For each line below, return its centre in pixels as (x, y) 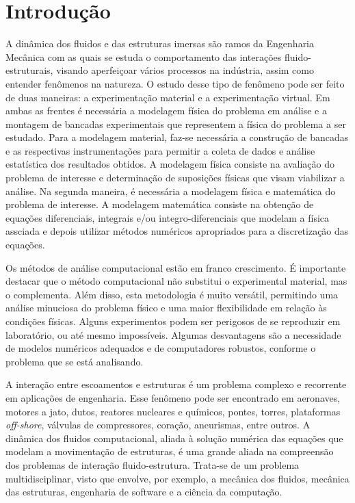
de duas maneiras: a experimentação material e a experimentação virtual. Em (168, 97)
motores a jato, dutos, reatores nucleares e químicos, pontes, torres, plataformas (173, 411)
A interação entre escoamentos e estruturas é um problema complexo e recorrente (176, 384)
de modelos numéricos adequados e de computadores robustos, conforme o (161, 348)
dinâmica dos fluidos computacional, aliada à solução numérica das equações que (174, 438)
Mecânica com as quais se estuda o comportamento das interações (144, 56)
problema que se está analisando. (75, 361)
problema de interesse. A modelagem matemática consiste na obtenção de (160, 204)
